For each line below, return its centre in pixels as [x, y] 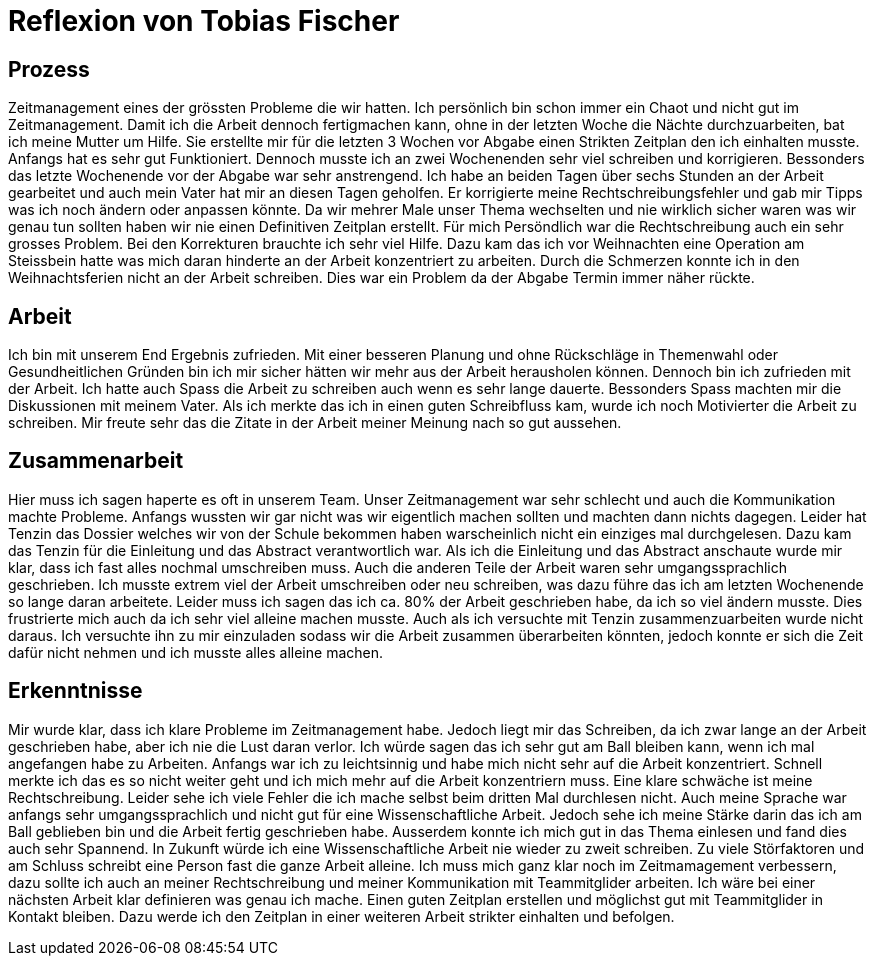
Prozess [49, 69]
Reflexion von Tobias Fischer [204, 21]
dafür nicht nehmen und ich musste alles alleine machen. [195, 652]
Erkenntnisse [75, 691]
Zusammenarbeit [96, 461]
